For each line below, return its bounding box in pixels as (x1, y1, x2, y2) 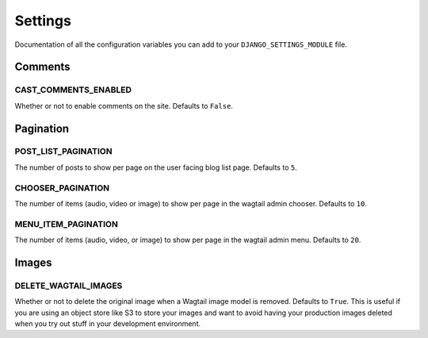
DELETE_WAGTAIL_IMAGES (14, 280, 123, 291)
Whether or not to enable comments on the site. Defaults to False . (14, 101, 234, 110)
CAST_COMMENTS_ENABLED (14, 84, 132, 95)
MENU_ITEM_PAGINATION (14, 218, 118, 229)
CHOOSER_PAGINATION (14, 182, 110, 194)
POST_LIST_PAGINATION (14, 146, 113, 157)
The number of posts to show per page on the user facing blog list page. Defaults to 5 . (14, 163, 297, 172)
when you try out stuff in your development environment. (14, 319, 201, 328)
